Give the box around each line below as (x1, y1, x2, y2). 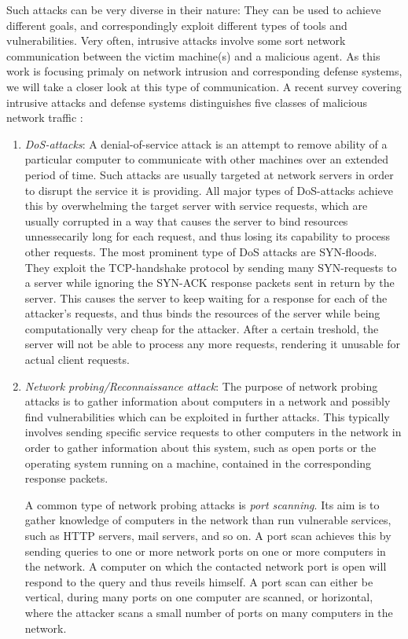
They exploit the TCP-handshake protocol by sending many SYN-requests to (24, 259, 397, 275)
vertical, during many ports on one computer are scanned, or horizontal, (24, 589, 373, 605)
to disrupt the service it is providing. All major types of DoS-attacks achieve (24, 182, 393, 198)
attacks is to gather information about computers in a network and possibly (24, 393, 391, 409)
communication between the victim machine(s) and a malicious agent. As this (6, 47, 380, 64)
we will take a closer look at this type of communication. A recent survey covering (6, 78, 402, 94)
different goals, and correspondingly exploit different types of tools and (6, 17, 347, 33)
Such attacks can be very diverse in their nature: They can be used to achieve (6, 2, 381, 17)
